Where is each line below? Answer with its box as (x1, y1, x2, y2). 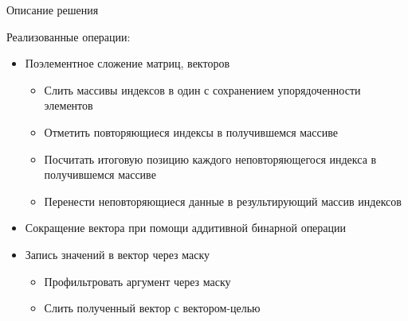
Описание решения (6, 2, 99, 17)
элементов (44, 97, 93, 114)
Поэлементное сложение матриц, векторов (25, 55, 230, 72)
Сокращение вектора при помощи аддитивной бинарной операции (25, 219, 347, 236)
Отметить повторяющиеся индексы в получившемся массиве (44, 123, 338, 140)
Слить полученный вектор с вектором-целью (44, 300, 261, 316)
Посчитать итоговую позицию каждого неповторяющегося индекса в (44, 150, 377, 167)
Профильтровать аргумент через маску (44, 273, 231, 289)
